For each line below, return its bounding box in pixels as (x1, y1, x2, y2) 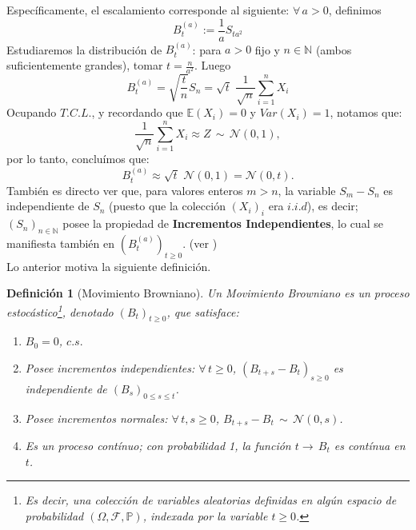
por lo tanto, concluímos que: (6, 149, 150, 166)
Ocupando (6, 104, 57, 121)
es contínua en (334, 437, 406, 454)
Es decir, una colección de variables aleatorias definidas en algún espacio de (25, 492, 397, 508)
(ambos (315, 41, 352, 58)
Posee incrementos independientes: (25, 359, 195, 376)
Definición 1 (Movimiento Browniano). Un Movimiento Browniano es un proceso (6, 285, 410, 301)
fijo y (254, 41, 280, 58)
